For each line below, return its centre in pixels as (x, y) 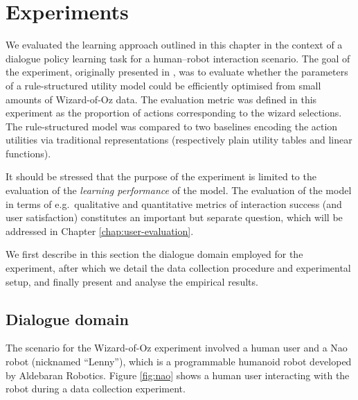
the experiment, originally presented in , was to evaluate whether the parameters (177, 72)
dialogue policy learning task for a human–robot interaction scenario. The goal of (178, 58)
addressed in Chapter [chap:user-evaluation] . (100, 231)
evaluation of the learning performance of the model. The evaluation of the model (179, 190)
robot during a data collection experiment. (96, 389)
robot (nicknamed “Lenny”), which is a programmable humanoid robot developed (179, 362)
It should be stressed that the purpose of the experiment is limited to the (161, 176)
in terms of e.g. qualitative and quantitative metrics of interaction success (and (174, 203)
